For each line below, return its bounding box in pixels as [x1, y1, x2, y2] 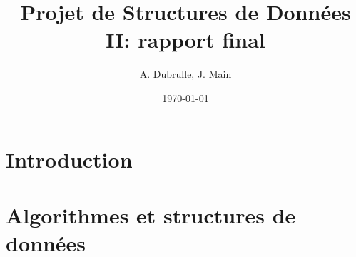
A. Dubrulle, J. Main [139, 66, 232, 81]
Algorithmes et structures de [6, 200, 296, 229]
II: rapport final [106, 25, 265, 54]
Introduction [6, 144, 133, 173]
